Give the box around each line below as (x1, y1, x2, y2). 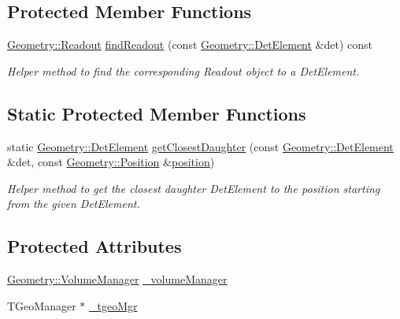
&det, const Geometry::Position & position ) (7, 154, 215, 170)
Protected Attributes (7, 234, 182, 258)
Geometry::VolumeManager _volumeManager (7, 271, 228, 287)
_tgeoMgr (88, 297, 138, 313)
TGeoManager (7, 297, 76, 313)
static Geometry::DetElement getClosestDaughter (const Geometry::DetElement (7, 138, 394, 154)
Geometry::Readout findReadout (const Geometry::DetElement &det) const (7, 36, 373, 53)
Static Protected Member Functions (7, 101, 306, 125)
